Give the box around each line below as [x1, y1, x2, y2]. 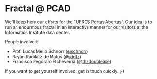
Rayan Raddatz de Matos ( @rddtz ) [12, 53, 82, 59]
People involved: [5, 39, 38, 44]
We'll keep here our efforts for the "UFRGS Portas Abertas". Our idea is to [5, 19, 152, 25]
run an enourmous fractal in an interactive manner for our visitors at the [5, 24, 148, 30]
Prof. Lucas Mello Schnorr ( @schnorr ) [12, 48, 88, 54]
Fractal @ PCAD [5, 3, 70, 14]
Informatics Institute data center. [5, 29, 70, 35]
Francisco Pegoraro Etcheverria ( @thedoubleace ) [12, 59, 112, 64]
